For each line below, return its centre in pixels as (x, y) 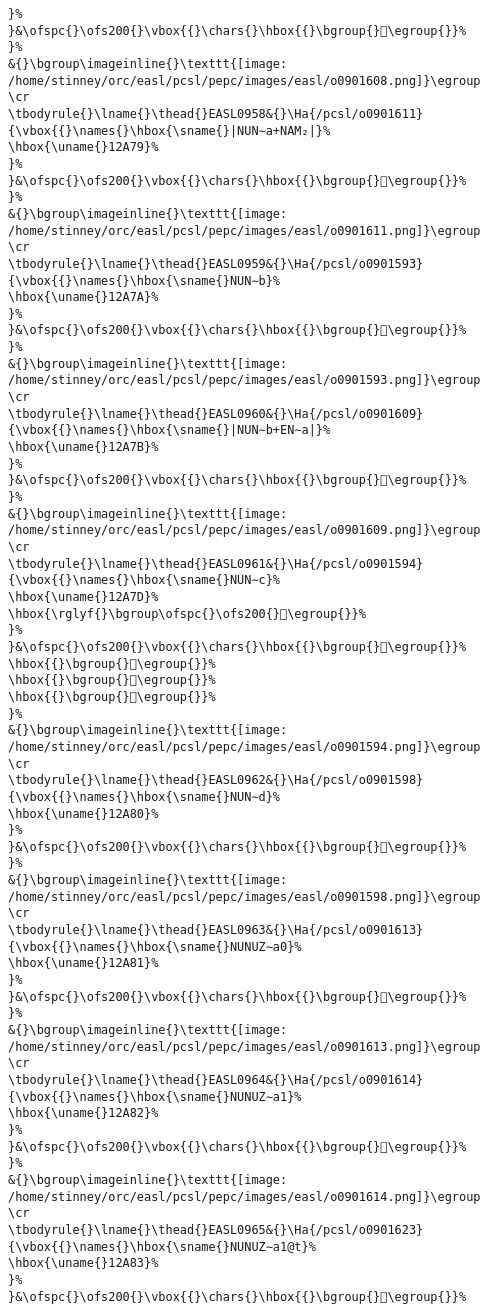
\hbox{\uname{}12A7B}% (83, 447)
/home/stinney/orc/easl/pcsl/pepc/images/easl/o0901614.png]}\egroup (244, 1196)
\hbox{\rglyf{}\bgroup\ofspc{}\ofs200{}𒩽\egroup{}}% (187, 613)
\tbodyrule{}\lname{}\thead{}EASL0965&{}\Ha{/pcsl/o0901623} (216, 1229)
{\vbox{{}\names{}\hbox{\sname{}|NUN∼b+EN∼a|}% (169, 430)
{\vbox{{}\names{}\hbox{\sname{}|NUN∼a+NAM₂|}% (169, 130)
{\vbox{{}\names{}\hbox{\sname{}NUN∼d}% (144, 796)
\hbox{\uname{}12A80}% (83, 813)
